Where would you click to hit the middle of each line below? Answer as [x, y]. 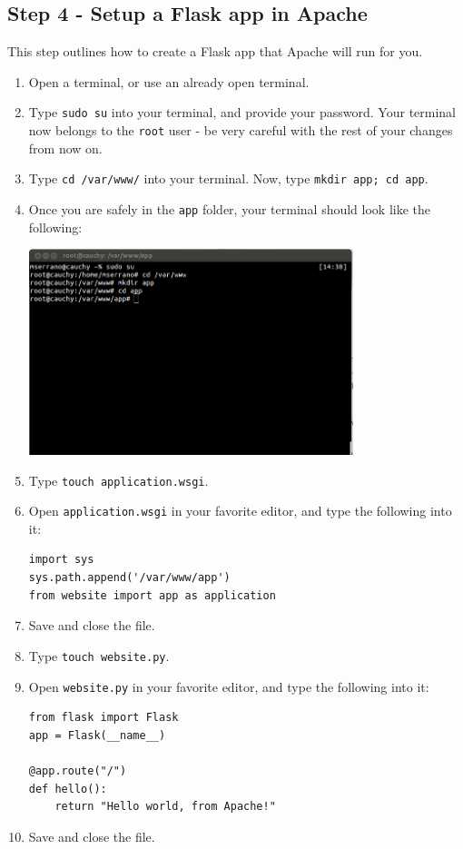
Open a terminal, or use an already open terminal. [169, 81]
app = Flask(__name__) [97, 735]
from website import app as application [152, 595]
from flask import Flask [103, 718]
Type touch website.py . [99, 655]
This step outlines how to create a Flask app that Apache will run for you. [215, 51]
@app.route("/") [78, 770]
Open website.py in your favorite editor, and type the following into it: [229, 686]
